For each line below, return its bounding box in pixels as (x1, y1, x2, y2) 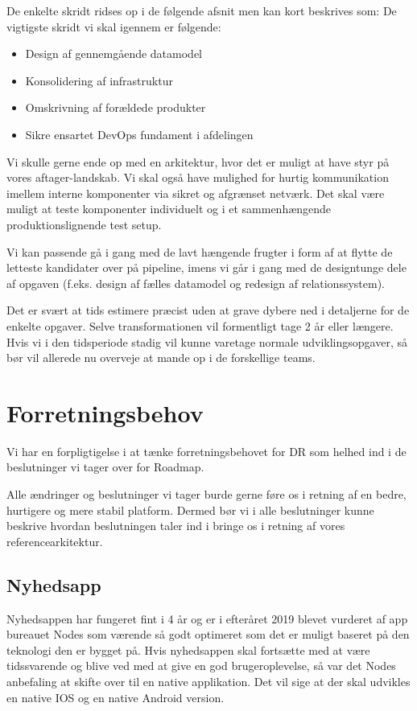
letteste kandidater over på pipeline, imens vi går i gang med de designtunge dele (6, 259, 407, 276)
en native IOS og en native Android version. (6, 688, 225, 705)
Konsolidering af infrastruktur (25, 72, 173, 88)
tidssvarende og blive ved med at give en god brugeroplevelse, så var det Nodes (6, 657, 396, 674)
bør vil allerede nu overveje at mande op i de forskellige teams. (6, 349, 316, 366)
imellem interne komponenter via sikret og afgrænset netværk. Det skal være (6, 184, 385, 201)
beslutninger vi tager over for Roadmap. (6, 458, 204, 475)
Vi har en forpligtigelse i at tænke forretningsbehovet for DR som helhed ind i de (6, 442, 407, 459)
